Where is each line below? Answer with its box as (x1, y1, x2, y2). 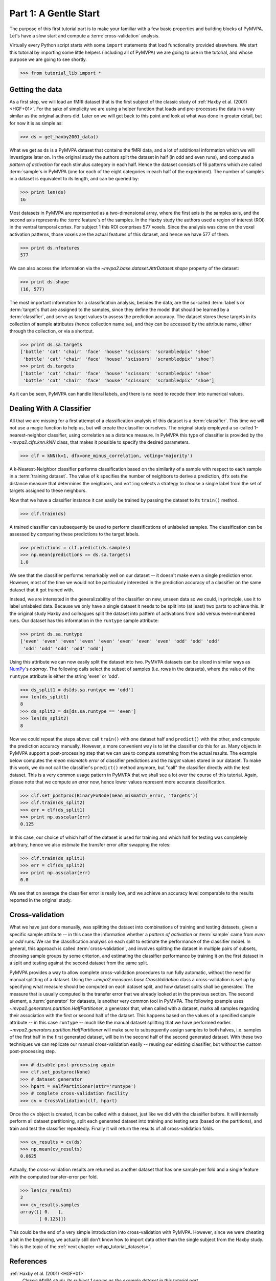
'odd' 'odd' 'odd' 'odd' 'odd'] (23, 646, 104, 651)
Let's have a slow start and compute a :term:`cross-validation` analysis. (9, 32, 160, 38)
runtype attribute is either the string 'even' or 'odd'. (9, 673, 120, 679)
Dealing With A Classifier (9, 404, 91, 412)
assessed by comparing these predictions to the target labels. (9, 531, 140, 537)
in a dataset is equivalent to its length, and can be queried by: (9, 176, 139, 182)
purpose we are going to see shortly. (9, 56, 87, 63)
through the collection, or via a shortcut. (9, 328, 94, 334)
